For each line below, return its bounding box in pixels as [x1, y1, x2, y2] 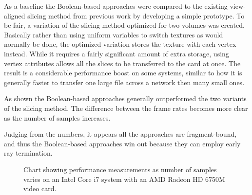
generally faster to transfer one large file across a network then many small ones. [4, 77, 245, 87]
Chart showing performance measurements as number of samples [23, 164, 217, 174]
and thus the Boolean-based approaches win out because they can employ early [4, 138, 241, 148]
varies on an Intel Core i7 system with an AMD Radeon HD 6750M [23, 174, 225, 184]
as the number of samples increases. [4, 112, 111, 123]
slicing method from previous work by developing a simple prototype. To [27, 10, 245, 20]
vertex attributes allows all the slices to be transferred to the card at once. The [4, 58, 241, 68]
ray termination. [4, 148, 53, 158]
